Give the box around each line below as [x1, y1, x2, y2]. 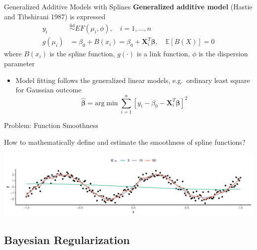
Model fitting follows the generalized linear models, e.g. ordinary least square [15, 75, 250, 85]
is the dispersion [198, 48, 248, 59]
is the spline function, [49, 48, 115, 59]
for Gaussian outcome [15, 84, 82, 95]
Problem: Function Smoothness [4, 120, 98, 130]
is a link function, [136, 48, 190, 59]
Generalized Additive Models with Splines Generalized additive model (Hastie [4, 1, 253, 11]
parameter [4, 58, 35, 69]
